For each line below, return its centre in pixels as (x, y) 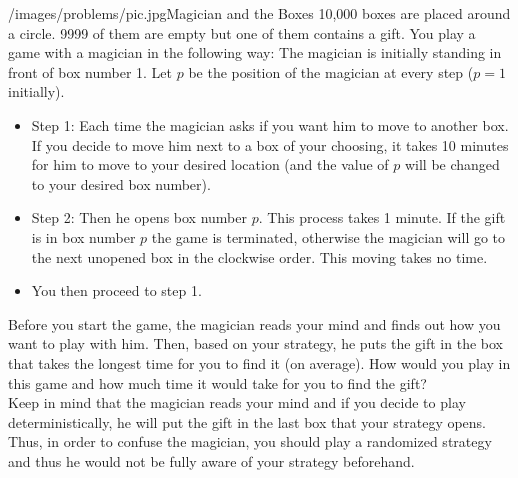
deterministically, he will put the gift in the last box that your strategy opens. (247, 421)
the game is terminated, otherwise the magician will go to (328, 236)
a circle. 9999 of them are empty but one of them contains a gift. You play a (242, 32)
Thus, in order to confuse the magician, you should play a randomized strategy (250, 441)
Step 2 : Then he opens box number (139, 217)
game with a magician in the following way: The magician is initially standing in (255, 52)
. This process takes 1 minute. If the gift (382, 217)
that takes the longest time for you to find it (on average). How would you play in (259, 362)
